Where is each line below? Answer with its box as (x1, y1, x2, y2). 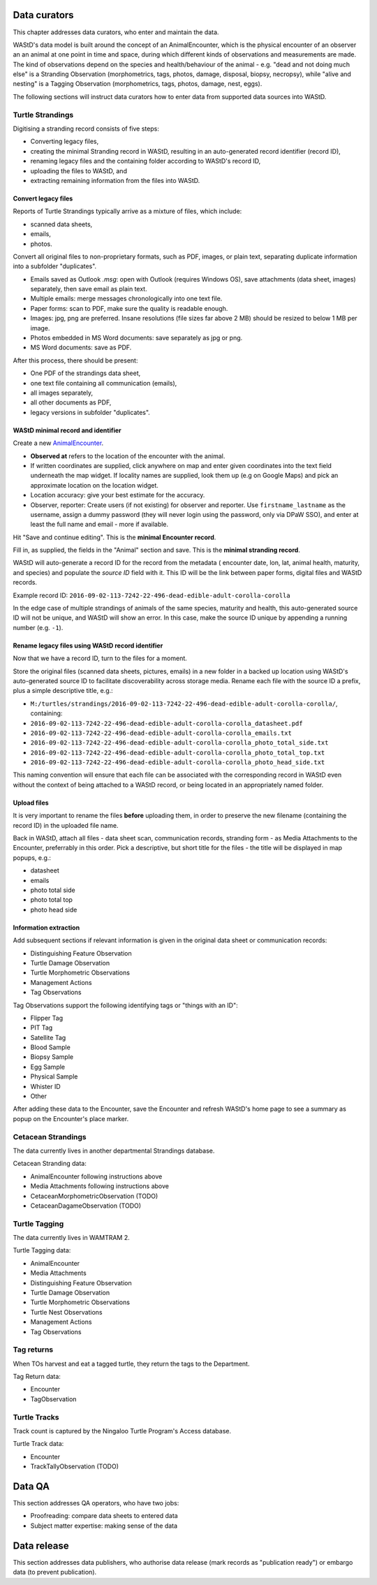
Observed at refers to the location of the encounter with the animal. (30, 451, 226, 460)
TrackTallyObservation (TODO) (30, 1462, 119, 1470)
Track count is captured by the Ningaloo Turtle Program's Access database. (13, 1427, 232, 1436)
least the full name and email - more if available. (30, 520, 169, 529)
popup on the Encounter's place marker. (13, 1114, 129, 1123)
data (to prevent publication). (13, 1568, 97, 1577)
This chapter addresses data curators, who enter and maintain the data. (13, 28, 219, 36)
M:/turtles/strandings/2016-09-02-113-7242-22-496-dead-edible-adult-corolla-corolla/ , (30, 699, 338, 708)
